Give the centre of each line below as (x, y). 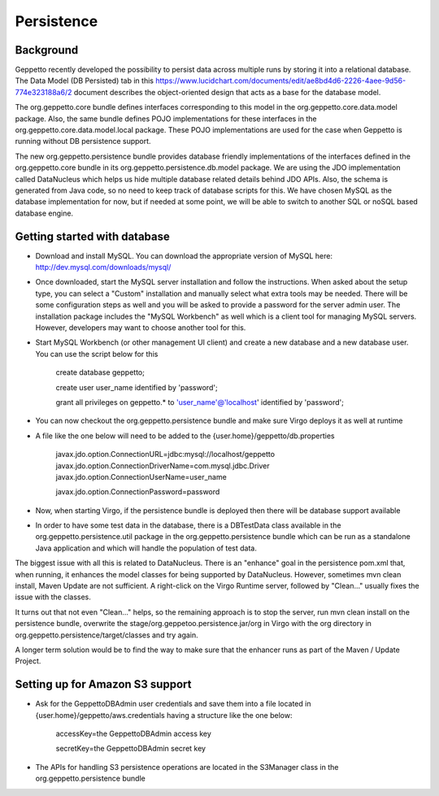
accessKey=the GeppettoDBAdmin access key (133, 734)
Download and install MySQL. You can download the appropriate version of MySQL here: (184, 255)
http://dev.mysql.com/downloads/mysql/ (103, 268)
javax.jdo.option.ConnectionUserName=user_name (141, 476)
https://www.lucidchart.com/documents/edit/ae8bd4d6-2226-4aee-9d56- (281, 80)
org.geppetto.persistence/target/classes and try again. (106, 635)
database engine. (44, 213)
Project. (28, 661)
